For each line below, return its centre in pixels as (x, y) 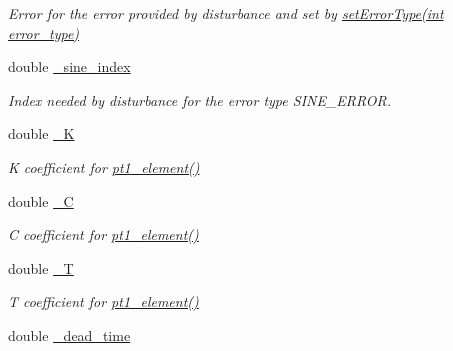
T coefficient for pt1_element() (103, 301)
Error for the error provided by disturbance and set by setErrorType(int (226, 13)
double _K (41, 133)
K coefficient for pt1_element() (104, 166)
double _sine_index (69, 66)
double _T (41, 267)
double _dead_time (69, 334)
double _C (41, 200)
